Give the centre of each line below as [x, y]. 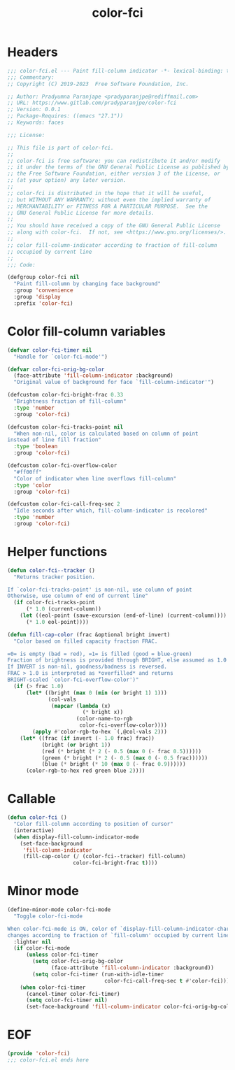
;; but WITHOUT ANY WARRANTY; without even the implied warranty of [109, 200]
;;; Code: [22, 265]
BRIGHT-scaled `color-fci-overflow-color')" [73, 680]
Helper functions [57, 552]
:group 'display [37, 297]
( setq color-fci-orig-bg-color [78, 962]
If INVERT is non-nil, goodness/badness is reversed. [87, 667]
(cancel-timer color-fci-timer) [73, 994]
